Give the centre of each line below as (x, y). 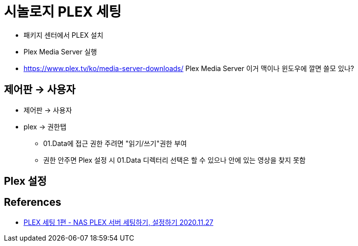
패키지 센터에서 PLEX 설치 (64, 35)
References (33, 202)
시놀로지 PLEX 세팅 (63, 12)
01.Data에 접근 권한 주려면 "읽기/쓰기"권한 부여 (115, 143)
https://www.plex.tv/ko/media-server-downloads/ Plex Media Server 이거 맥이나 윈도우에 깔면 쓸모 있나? (189, 68)
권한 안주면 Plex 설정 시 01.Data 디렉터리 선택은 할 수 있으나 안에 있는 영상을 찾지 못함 (175, 160)
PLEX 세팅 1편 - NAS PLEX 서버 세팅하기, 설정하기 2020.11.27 (118, 222)
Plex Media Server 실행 (60, 51)
